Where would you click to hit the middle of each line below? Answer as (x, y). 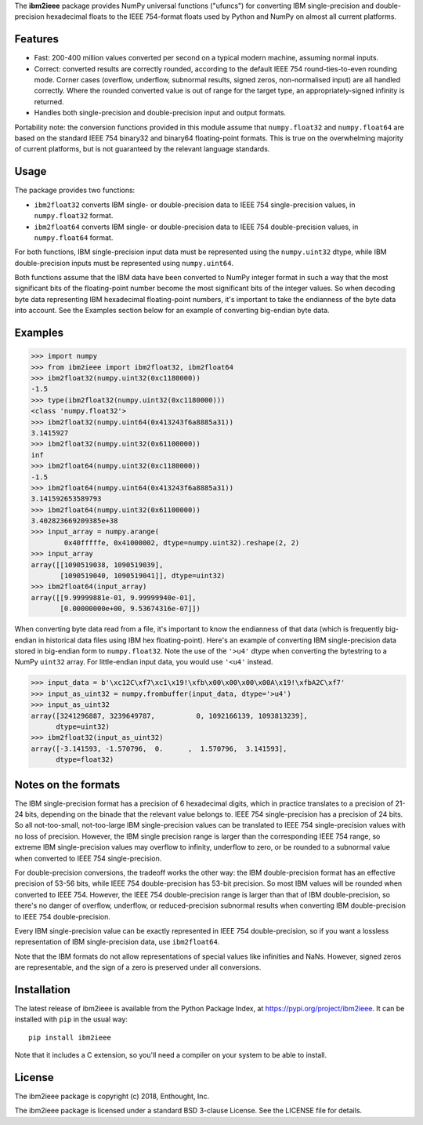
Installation (42, 990)
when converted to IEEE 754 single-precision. (88, 858)
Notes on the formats (67, 785)
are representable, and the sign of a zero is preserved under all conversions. (138, 967)
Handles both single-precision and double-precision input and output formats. (160, 113)
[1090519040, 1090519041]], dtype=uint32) (143, 576)
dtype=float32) (85, 760)
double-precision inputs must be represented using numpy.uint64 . (124, 263)
